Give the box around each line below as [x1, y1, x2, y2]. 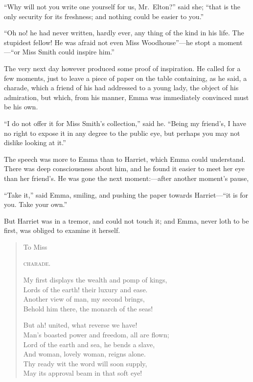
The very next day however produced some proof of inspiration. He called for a [4, 63, 241, 73]
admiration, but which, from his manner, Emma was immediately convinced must [4, 92, 249, 102]
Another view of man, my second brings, [23, 294, 145, 304]
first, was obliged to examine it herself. [4, 225, 120, 235]
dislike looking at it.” [4, 137, 66, 148]
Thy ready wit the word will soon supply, [23, 358, 147, 368]
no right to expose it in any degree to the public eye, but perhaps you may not [4, 127, 240, 138]
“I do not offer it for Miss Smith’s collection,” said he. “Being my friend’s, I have [4, 118, 246, 128]
